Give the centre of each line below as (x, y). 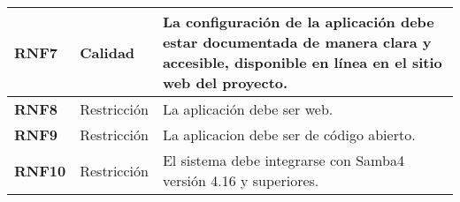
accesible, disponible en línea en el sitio (302, 62)
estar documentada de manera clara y (297, 42)
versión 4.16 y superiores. (241, 180)
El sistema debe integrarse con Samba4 (283, 160)
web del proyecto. (225, 82)
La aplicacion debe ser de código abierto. (289, 135)
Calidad (107, 52)
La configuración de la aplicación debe (298, 22)
